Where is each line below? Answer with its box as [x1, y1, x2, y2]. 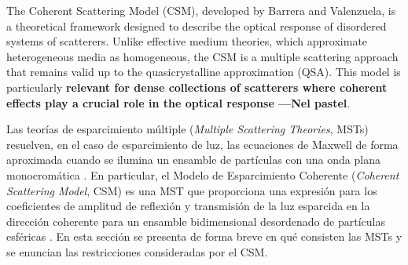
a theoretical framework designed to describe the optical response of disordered [6, 17, 387, 34]
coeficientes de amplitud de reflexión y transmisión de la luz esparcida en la [6, 198, 370, 214]
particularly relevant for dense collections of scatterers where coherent [6, 78, 388, 95]
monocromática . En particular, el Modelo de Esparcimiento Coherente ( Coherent [6, 166, 399, 183]
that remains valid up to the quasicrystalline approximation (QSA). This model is [6, 64, 401, 80]
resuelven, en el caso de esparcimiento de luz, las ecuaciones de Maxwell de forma [6, 136, 399, 152]
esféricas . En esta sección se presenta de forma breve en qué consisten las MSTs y [6, 228, 402, 245]
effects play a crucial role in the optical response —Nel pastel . [6, 94, 351, 111]
